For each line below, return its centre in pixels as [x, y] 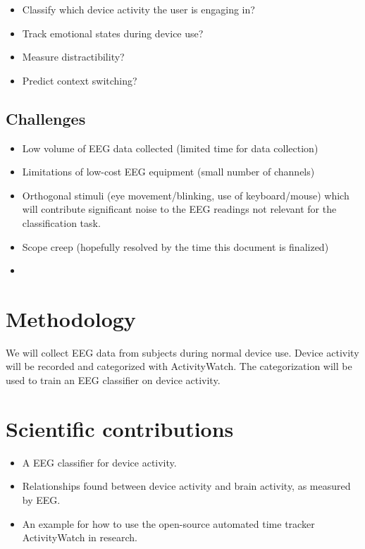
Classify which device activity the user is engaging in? [138, 9]
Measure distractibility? [73, 57]
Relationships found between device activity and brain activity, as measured [186, 486]
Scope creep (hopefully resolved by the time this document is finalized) [175, 246]
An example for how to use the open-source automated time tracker [168, 523]
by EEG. [41, 499]
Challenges [46, 118]
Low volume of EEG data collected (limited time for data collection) [170, 148]
